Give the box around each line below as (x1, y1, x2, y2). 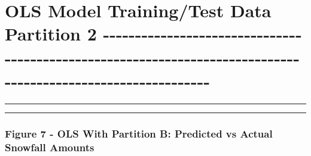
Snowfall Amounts (5, 139, 94, 154)
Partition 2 (5, 21, 97, 46)
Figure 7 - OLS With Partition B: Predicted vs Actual (5, 126, 273, 141)
